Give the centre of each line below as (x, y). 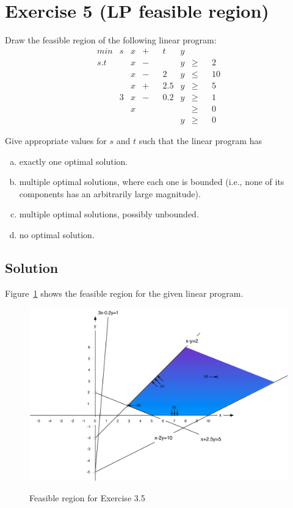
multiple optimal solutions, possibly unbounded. (109, 214)
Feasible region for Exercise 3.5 (87, 498)
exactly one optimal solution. (74, 161)
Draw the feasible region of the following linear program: (111, 40)
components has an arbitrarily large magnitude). (110, 193)
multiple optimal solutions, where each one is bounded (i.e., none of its (152, 182)
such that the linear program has (200, 140)
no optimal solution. (57, 234)
